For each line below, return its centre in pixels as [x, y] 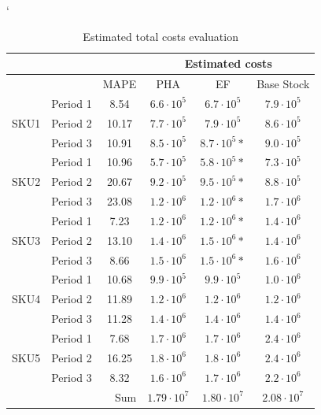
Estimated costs [228, 63]
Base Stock [283, 84]
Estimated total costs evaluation [160, 36]
